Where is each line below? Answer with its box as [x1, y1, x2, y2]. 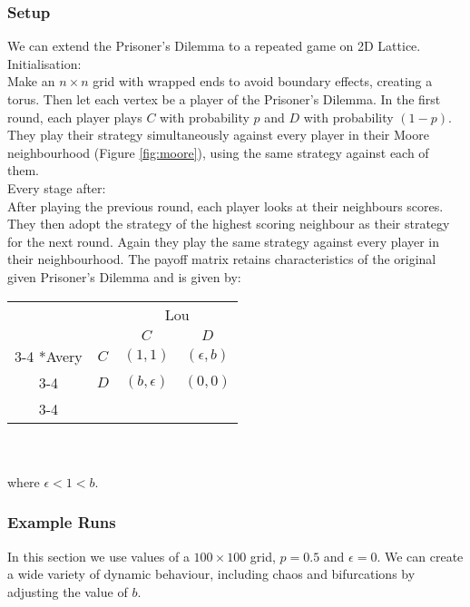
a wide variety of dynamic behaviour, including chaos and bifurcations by [7, 564, 416, 583]
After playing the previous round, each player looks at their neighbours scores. [7, 196, 444, 215]
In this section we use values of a [7, 546, 190, 565]
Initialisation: [7, 54, 82, 73]
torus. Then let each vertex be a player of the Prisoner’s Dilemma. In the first [7, 90, 441, 108]
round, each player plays [7, 107, 142, 126]
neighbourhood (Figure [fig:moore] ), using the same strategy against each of [7, 142, 429, 162]
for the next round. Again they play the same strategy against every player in [7, 231, 440, 250]
